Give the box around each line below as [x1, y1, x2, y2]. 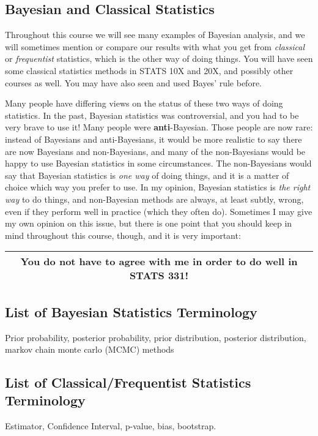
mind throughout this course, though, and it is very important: [5, 228, 241, 241]
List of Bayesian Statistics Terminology [5, 302, 257, 321]
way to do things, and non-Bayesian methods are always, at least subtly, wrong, [5, 192, 304, 205]
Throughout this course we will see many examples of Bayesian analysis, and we [5, 28, 305, 41]
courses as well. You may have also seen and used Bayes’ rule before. [5, 76, 262, 89]
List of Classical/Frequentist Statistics [5, 373, 251, 392]
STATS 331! [129, 268, 189, 283]
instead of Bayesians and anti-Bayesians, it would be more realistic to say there [5, 132, 302, 145]
